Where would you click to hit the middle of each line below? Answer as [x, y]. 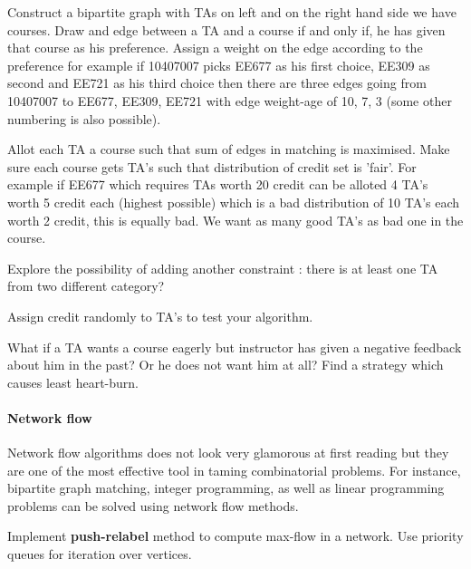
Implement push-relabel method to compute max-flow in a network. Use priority [235, 536]
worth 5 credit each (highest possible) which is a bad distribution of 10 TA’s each [234, 202]
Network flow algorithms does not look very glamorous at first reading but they [228, 453]
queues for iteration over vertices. [100, 554]
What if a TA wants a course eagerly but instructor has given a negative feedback [235, 347]
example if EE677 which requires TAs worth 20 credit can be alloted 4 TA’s [218, 184]
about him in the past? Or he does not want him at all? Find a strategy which [226, 365]
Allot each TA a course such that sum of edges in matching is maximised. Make [229, 149]
